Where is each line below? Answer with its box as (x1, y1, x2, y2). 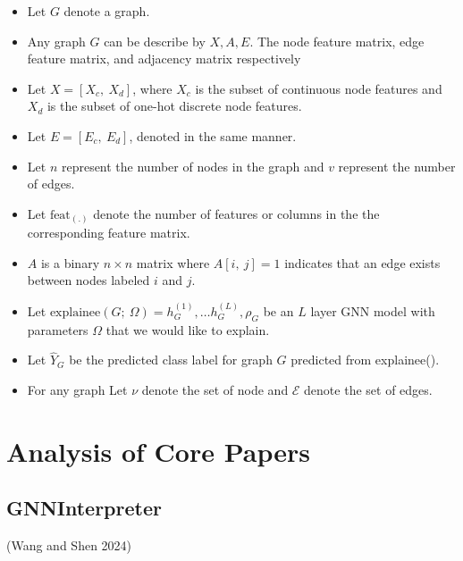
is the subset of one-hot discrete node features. (46, 96, 302, 115)
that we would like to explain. (105, 320, 270, 339)
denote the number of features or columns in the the (93, 204, 380, 222)
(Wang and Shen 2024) (6, 536, 132, 555)
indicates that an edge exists (284, 253, 441, 272)
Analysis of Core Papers (6, 432, 310, 469)
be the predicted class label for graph (69, 350, 273, 369)
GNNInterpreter (6, 494, 162, 522)
